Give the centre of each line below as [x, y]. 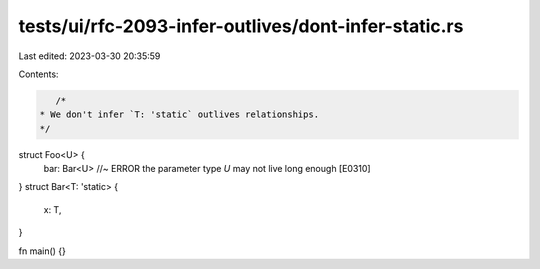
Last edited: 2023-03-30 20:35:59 [89, 56]
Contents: [38, 74]
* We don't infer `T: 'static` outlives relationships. [179, 114]
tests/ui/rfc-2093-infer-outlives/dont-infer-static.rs [241, 26]
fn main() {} [42, 251]
